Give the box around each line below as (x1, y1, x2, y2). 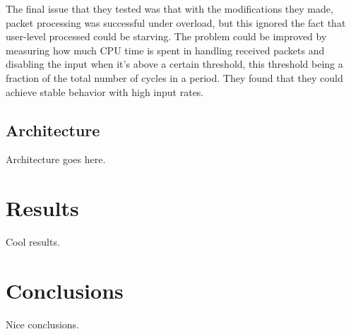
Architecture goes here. (6, 152, 106, 167)
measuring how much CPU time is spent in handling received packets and (6, 42, 325, 57)
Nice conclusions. (6, 316, 79, 331)
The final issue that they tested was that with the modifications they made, (6, 1, 333, 16)
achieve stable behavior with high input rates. (6, 84, 204, 99)
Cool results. (6, 234, 60, 249)
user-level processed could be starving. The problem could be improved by (6, 29, 327, 44)
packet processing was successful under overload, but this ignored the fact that (6, 15, 346, 30)
